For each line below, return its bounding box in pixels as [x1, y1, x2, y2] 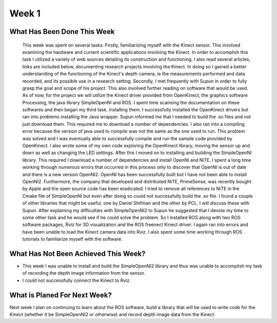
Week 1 [9, 8, 41, 19]
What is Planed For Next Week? [9, 291, 112, 299]
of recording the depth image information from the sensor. [22, 270, 146, 276]
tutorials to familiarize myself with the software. [22, 236, 123, 242]
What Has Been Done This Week [9, 27, 115, 36]
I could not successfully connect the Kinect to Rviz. [22, 277, 131, 283]
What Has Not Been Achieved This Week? [9, 249, 146, 258]
